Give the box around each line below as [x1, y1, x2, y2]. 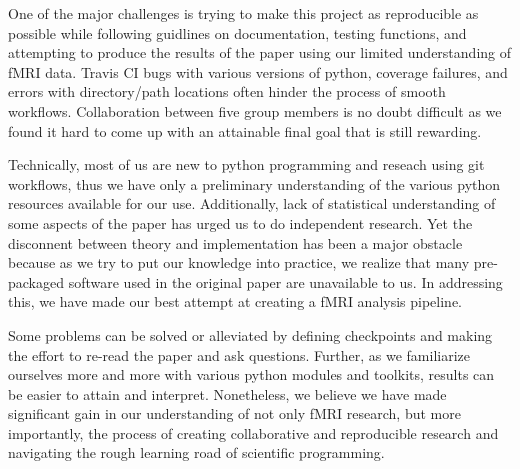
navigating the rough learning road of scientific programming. [8, 442, 385, 463]
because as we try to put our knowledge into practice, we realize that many [8, 252, 470, 273]
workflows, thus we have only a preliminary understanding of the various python [8, 173, 501, 194]
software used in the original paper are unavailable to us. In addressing [68, 271, 503, 292]
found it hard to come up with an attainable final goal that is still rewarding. [8, 120, 482, 141]
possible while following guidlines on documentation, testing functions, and [8, 22, 467, 43]
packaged [8, 271, 64, 292]
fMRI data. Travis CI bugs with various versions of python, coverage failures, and [8, 61, 508, 82]
